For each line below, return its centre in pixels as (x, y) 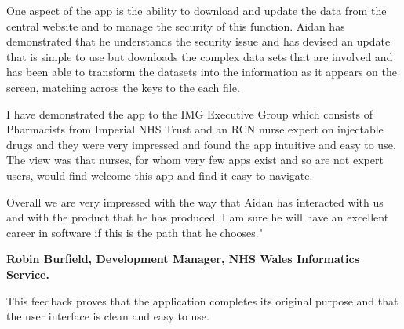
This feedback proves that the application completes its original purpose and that (202, 300)
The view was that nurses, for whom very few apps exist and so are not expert (195, 160)
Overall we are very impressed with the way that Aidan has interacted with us (195, 201)
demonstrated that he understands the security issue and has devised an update (198, 41)
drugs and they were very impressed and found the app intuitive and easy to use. (201, 144)
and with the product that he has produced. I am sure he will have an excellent (198, 217)
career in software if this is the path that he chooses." (135, 232)
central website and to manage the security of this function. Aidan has (176, 26)
